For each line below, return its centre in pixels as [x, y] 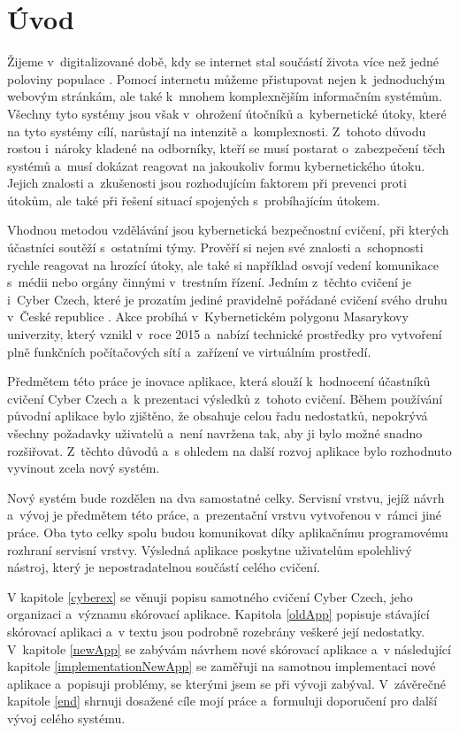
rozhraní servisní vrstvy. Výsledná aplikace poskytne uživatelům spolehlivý [210, 549]
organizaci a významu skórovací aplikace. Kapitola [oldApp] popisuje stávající [218, 614]
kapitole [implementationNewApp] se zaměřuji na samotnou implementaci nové [222, 666]
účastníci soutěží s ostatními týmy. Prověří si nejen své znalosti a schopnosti [215, 247]
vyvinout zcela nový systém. [84, 468]
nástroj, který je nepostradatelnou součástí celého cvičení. [164, 567]
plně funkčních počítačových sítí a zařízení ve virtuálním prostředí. [189, 351]
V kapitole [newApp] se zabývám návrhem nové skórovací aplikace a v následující [229, 648]
